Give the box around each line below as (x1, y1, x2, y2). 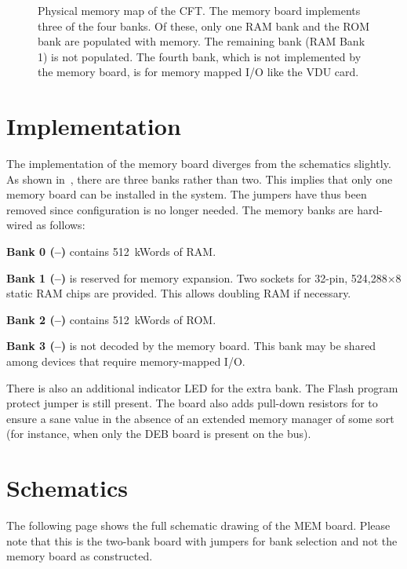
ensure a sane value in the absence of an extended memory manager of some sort (6, 410, 394, 426)
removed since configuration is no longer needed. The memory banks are (6, 201, 354, 217)
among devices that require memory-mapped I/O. (6, 353, 245, 370)
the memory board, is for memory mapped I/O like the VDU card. (38, 64, 359, 80)
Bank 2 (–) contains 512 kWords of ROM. (6, 311, 216, 327)
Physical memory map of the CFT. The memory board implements (38, 2, 361, 18)
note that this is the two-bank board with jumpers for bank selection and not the (6, 532, 398, 549)
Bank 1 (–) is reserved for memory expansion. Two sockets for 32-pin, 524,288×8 (6, 269, 402, 286)
